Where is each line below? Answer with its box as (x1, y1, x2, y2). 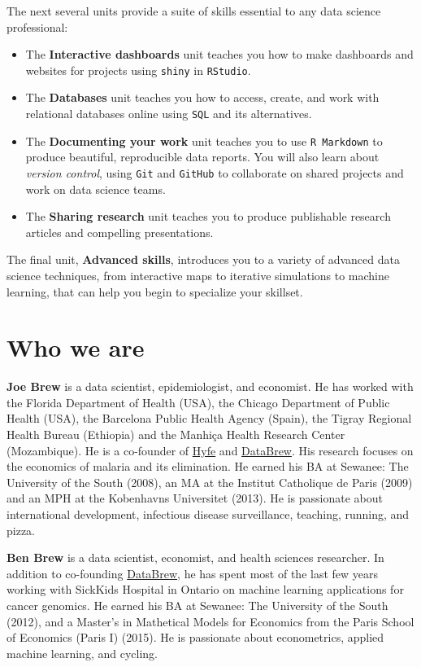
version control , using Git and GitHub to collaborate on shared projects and (25, 164, 404, 181)
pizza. (7, 521, 35, 538)
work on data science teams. (25, 180, 166, 197)
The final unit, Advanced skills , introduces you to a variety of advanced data (7, 251, 400, 268)
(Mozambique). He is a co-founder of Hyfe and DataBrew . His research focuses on (7, 441, 414, 459)
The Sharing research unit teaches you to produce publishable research (25, 208, 391, 225)
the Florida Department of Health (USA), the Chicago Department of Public (7, 393, 390, 410)
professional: (7, 18, 68, 35)
